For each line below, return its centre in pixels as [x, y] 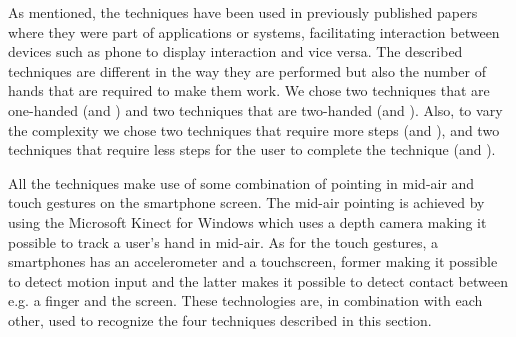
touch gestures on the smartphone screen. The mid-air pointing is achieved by [246, 202]
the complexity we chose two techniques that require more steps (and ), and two [254, 129]
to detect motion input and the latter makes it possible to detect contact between [258, 280]
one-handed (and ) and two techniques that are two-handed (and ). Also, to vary [255, 109]
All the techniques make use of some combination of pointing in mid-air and [241, 182]
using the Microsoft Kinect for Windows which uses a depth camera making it [247, 221]
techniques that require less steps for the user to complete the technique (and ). [252, 149]
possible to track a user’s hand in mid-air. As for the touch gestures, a [223, 241]
